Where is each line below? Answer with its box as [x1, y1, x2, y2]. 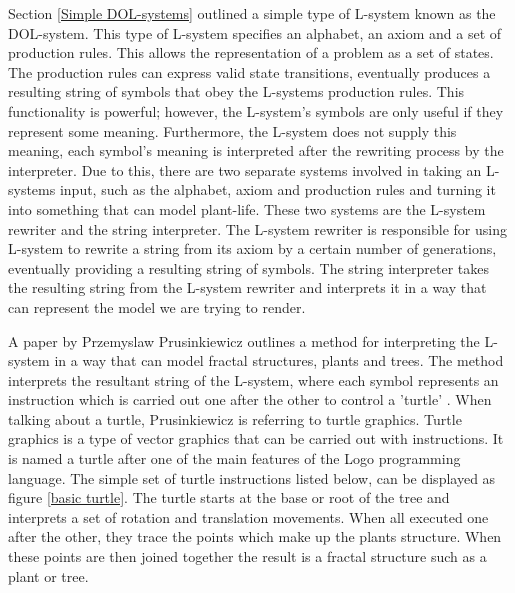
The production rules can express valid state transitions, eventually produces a [8, 61, 491, 82]
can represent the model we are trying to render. [8, 296, 306, 317]
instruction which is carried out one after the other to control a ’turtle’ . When [8, 389, 492, 410]
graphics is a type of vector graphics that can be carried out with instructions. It [8, 428, 504, 449]
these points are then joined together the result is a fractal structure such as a [8, 546, 487, 567]
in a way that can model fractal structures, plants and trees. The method [54, 350, 504, 371]
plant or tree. [8, 565, 89, 586]
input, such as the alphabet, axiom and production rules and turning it [59, 179, 496, 200]
